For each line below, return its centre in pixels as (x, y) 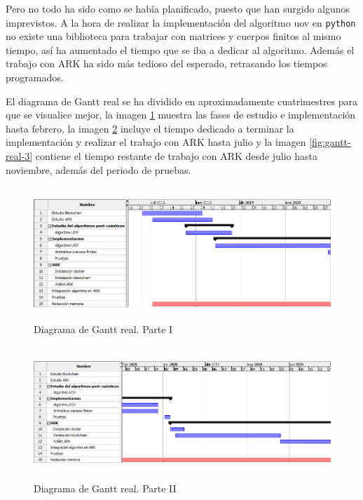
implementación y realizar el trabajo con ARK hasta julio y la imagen (156, 142)
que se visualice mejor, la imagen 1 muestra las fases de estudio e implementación (181, 115)
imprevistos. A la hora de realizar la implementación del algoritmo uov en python (181, 22)
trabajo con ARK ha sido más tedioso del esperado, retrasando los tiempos (166, 63)
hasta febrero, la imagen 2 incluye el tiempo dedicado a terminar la (150, 128)
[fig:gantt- (330, 142)
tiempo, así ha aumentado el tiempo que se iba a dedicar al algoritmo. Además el (180, 49)
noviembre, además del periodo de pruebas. (98, 169)
